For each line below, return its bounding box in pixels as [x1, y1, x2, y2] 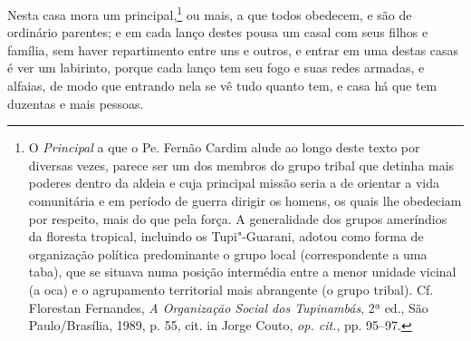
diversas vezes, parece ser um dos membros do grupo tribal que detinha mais [28, 155, 455, 174]
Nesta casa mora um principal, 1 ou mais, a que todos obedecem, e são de [7, 3, 412, 24]
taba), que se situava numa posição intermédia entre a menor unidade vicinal [28, 262, 457, 281]
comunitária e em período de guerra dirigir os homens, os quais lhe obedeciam [28, 191, 462, 209]
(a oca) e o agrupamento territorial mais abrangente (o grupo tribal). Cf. [28, 279, 434, 298]
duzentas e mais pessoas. [7, 93, 144, 112]
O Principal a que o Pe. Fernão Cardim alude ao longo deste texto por [28, 138, 420, 157]
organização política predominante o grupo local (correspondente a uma [28, 244, 428, 263]
